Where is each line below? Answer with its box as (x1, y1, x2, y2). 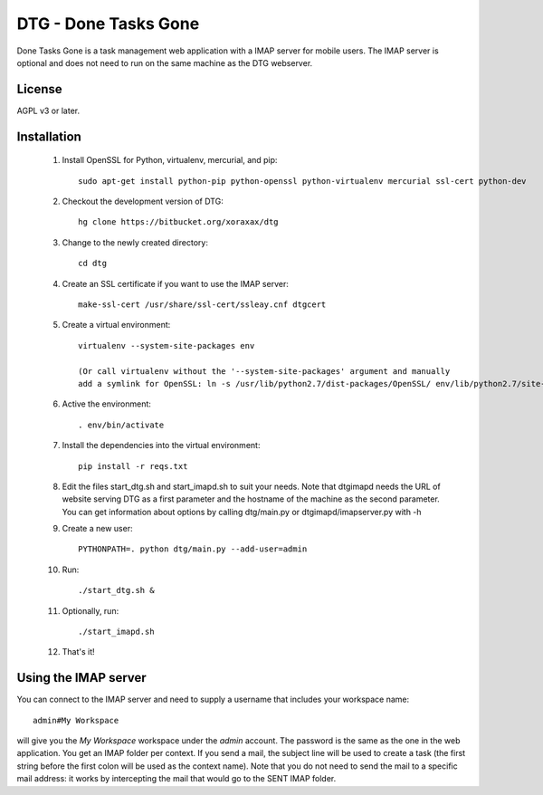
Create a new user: (62, 523, 133, 534)
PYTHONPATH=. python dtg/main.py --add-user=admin (78, 544, 308, 554)
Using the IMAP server (16, 670, 147, 685)
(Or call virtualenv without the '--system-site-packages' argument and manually (78, 366, 451, 376)
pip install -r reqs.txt (78, 461, 188, 471)
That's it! (62, 647, 95, 657)
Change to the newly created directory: (62, 236, 208, 248)
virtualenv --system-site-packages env (78, 340, 255, 350)
